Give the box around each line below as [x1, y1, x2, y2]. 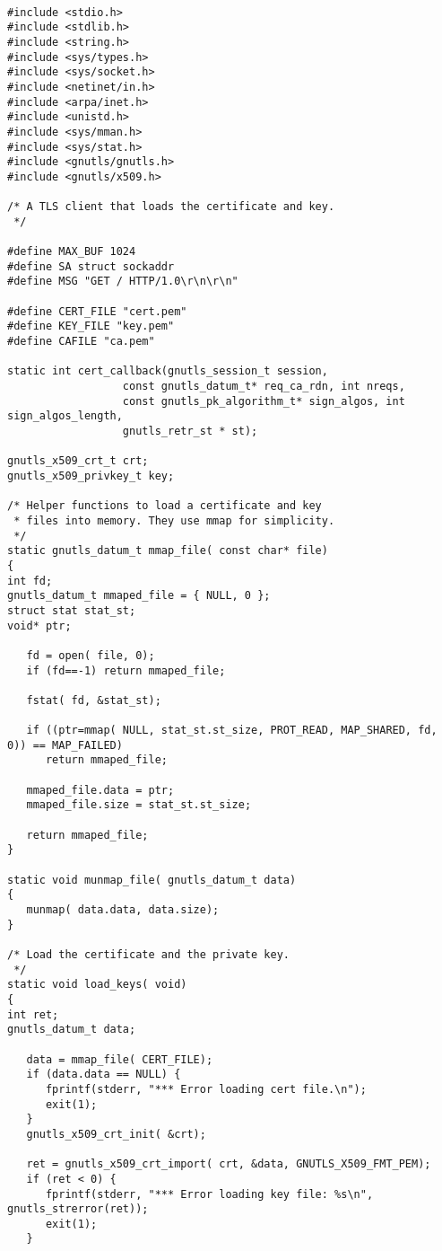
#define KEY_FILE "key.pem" [7, 320, 175, 333]
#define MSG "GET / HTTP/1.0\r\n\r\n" [7, 275, 238, 288]
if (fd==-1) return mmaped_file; [26, 664, 226, 677]
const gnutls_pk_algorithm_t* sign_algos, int [122, 394, 405, 408]
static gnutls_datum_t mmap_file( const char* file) [7, 544, 328, 558]
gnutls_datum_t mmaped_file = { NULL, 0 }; [7, 589, 271, 603]
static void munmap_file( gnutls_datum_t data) [7, 873, 297, 886]
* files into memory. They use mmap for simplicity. [13, 514, 335, 527]
